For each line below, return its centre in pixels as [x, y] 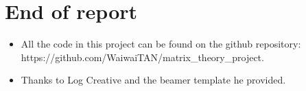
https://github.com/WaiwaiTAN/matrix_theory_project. [142, 57]
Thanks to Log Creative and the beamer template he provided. [153, 80]
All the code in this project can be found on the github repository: [161, 44]
